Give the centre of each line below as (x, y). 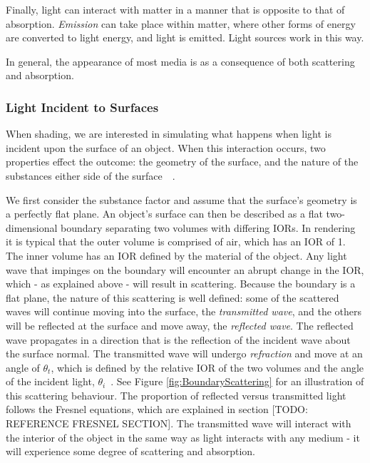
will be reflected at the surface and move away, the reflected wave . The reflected (180, 325)
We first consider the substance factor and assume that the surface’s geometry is (181, 199)
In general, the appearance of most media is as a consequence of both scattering (180, 61)
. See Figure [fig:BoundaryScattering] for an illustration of (237, 381)
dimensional (32, 227)
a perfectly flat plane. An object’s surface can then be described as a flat (164, 214)
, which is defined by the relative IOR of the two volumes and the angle (207, 367)
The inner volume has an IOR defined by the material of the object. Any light (176, 255)
